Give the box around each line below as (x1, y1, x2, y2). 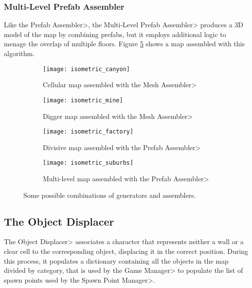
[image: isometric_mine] (43, 96, 123, 104)
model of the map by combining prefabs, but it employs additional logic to (4, 29, 226, 39)
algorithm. (4, 48, 35, 58)
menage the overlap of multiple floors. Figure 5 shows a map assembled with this (4, 38, 245, 49)
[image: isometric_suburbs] (43, 159, 134, 167)
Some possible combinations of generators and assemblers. (23, 190, 196, 200)
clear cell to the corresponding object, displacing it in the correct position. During (4, 246, 248, 256)
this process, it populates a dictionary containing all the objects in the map (4, 255, 229, 266)
